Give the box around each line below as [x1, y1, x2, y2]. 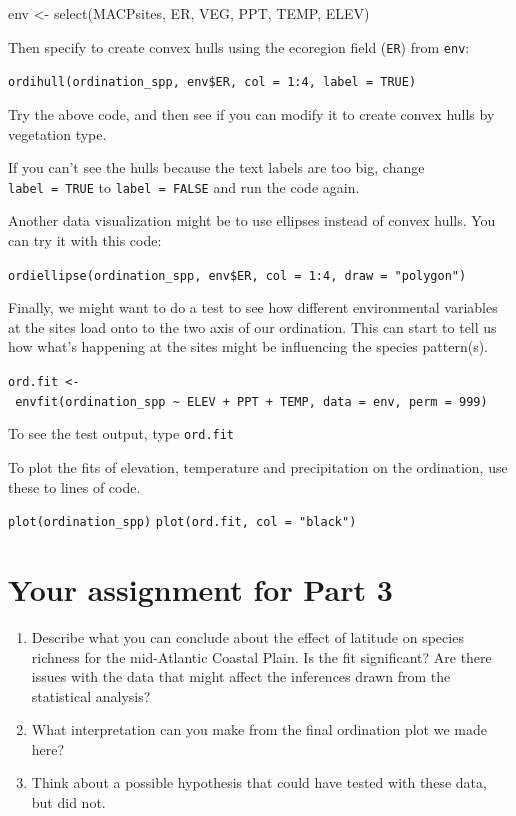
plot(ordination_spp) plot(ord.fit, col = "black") [8, 515, 357, 530]
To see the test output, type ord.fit [8, 423, 235, 444]
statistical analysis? [31, 685, 151, 706]
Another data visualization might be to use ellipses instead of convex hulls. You [8, 210, 496, 231]
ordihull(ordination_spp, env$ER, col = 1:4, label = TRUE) [8, 75, 417, 90]
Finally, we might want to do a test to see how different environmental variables [8, 297, 498, 318]
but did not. [31, 792, 106, 813]
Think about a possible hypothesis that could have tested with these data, [31, 772, 487, 793]
